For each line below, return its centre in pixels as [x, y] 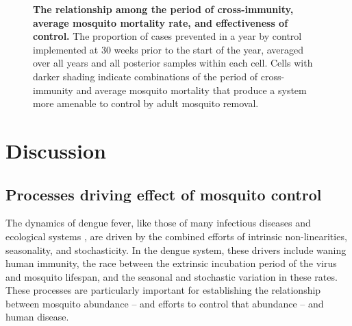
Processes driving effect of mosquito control [164, 194]
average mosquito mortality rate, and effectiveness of [161, 22]
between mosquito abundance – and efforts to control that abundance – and [165, 303]
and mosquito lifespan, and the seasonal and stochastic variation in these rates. [172, 276]
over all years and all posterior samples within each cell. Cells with [173, 63]
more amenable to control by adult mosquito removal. [146, 103]
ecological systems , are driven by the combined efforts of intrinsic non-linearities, [176, 236]
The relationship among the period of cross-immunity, [163, 9]
